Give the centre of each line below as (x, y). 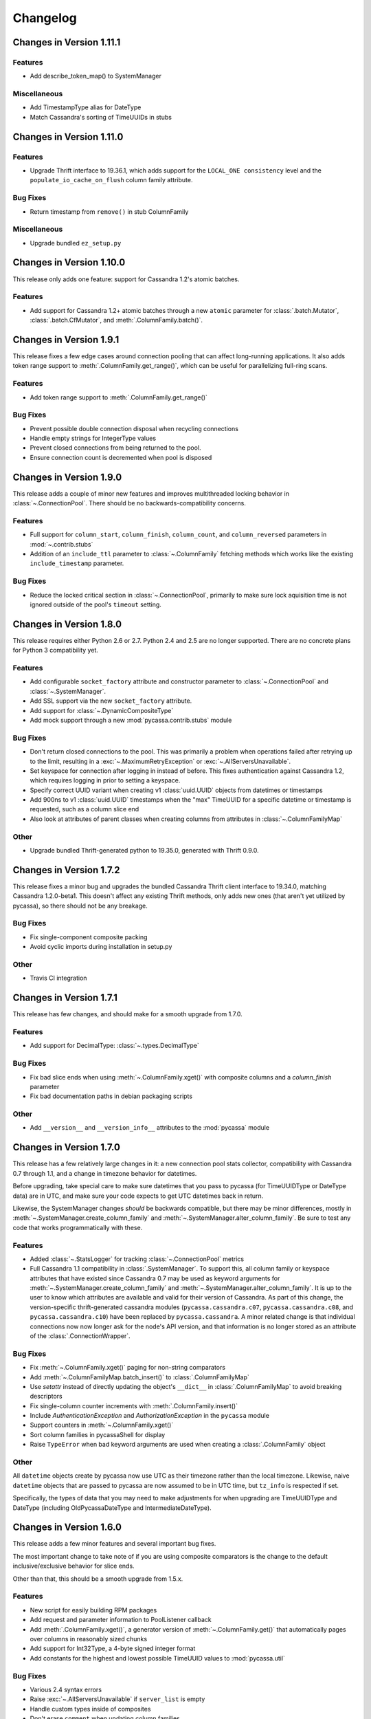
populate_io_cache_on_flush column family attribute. (111, 180)
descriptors (46, 1397)
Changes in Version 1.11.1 (67, 42)
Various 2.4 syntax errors (66, 1689)
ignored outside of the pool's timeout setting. (95, 604)
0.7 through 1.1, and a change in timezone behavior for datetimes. (105, 1173)
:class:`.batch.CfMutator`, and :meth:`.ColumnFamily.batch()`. (116, 320)
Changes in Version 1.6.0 (67, 1528)
